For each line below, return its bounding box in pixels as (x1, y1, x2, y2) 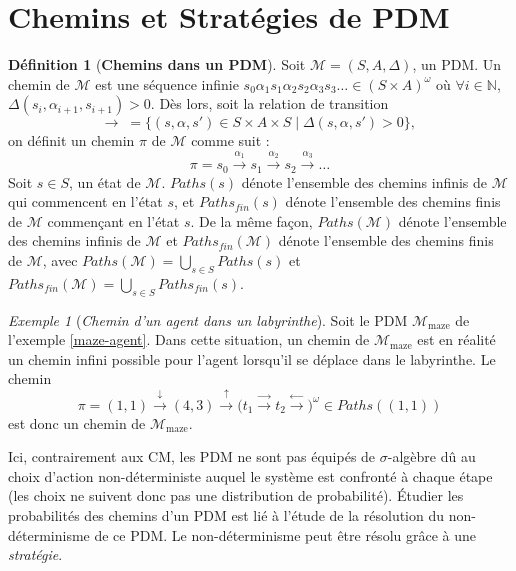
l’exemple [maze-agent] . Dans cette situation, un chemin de (8, 329, 370, 350)
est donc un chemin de (8, 412, 146, 433)
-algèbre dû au (387, 446, 476, 467)
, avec (42, 249, 78, 270)
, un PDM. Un (412, 54, 502, 75)
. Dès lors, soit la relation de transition (150, 93, 389, 114)
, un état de (69, 171, 141, 192)
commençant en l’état (47, 210, 180, 231)
